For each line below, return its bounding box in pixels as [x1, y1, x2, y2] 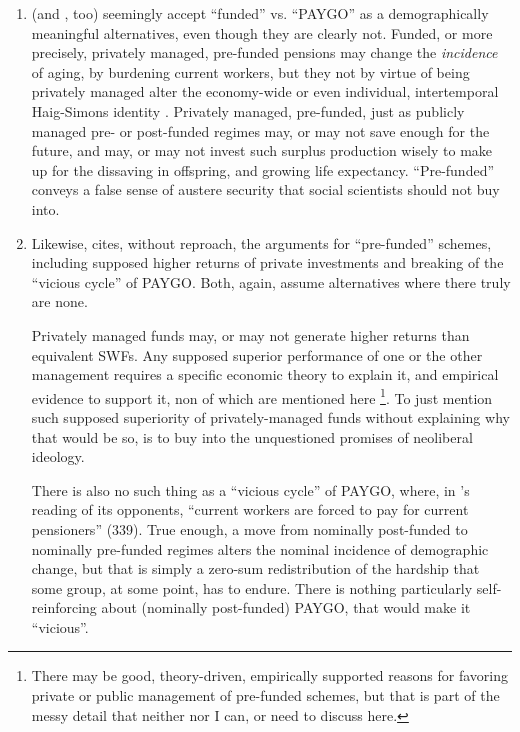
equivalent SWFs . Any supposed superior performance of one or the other [31, 344, 483, 365]
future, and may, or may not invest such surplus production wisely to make [31, 140, 493, 161]
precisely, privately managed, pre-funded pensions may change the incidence [31, 42, 498, 63]
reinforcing [31, 597, 97, 618]
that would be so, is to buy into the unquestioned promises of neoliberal [31, 426, 473, 447]
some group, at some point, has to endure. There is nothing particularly [31, 577, 473, 598]
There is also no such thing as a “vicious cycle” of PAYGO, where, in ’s [31, 479, 470, 500]
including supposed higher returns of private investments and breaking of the [31, 252, 504, 273]
